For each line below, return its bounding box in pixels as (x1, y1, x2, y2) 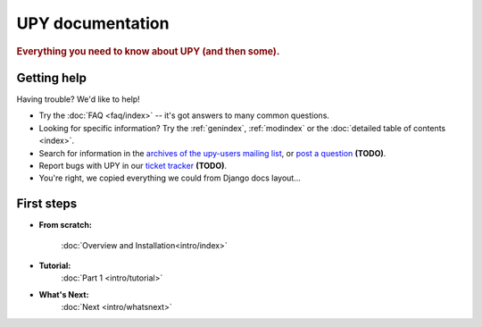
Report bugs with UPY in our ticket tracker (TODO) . (38, 160, 228, 171)
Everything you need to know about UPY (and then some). (16, 45, 280, 57)
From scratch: (38, 220, 93, 231)
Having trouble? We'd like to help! (16, 94, 140, 105)
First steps (16, 197, 78, 212)
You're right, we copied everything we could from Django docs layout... (38, 172, 301, 183)
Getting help (16, 70, 87, 85)
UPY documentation (16, 13, 170, 33)
